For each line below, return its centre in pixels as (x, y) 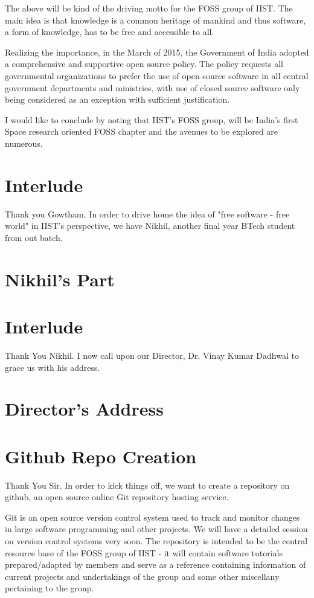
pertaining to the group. (50, 588)
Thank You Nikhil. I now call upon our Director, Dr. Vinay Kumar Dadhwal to (152, 355)
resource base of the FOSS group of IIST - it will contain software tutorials (144, 552)
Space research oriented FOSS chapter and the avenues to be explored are (142, 131)
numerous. (24, 143)
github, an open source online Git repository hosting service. (117, 497)
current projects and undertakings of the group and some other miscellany (142, 576)
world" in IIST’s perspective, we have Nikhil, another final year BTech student (150, 226)
